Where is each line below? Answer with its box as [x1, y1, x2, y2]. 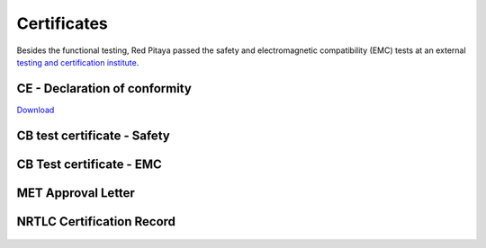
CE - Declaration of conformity [16, 81, 193, 96]
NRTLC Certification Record [16, 214, 175, 229]
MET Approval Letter [16, 185, 135, 200]
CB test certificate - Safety [16, 128, 170, 143]
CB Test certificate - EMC [16, 156, 162, 172]
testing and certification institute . [16, 57, 139, 67]
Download [16, 104, 55, 115]
